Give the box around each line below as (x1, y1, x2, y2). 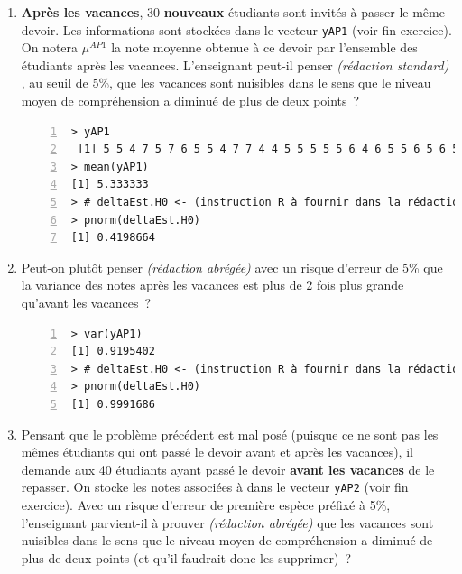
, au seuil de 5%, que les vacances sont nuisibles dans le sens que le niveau (21, 73, 431, 92)
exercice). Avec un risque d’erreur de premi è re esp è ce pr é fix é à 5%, (21, 495, 391, 514)
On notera (21, 38, 79, 57)
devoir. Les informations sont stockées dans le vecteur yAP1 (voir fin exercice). (21, 20, 452, 39)
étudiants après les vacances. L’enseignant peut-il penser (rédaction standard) (21, 55, 449, 74)
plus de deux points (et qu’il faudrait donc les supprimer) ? (21, 548, 352, 567)
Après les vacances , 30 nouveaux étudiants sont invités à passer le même (21, 3, 445, 21)
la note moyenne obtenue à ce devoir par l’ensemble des (111, 38, 418, 57)
